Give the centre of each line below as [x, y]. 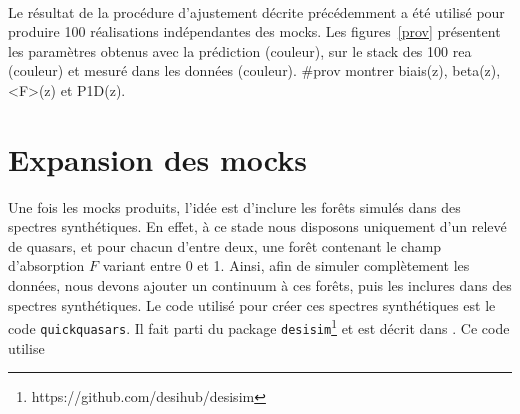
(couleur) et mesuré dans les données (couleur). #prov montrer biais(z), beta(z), [254, 70]
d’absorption [46, 265]
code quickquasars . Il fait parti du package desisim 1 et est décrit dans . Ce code [259, 326]
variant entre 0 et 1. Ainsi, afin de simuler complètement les [286, 265]
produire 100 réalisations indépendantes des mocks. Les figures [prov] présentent [254, 31]
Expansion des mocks [157, 158]
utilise [26, 347]
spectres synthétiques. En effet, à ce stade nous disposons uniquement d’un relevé [257, 226]
